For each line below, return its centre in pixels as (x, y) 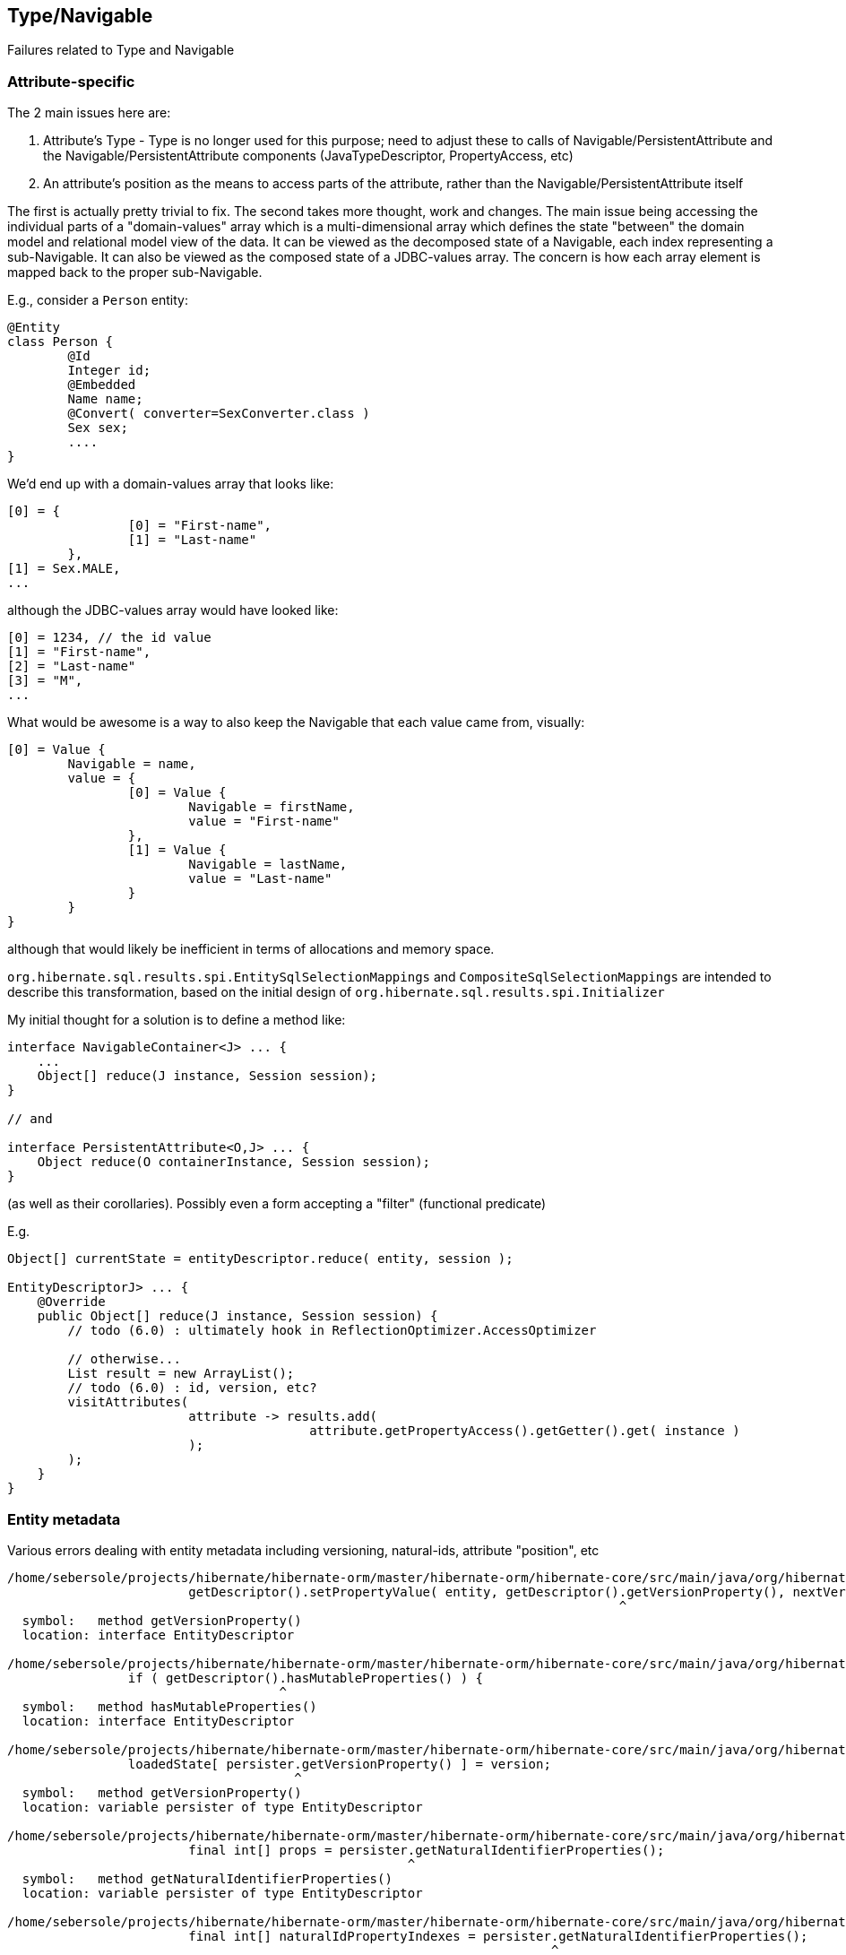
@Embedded (102, 385)
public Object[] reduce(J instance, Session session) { (237, 1316)
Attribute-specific (71, 81)
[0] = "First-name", (200, 526)
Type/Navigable (80, 16)
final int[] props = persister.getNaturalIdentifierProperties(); (427, 1850)
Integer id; (109, 371)
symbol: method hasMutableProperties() (169, 1706)
